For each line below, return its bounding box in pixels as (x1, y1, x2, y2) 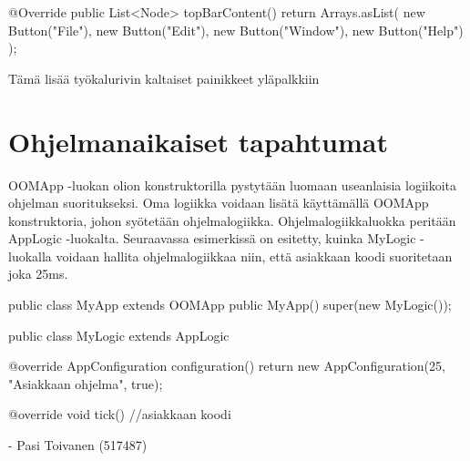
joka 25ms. (8, 264, 68, 283)
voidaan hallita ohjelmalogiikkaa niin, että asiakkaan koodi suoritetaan (56, 246, 453, 265)
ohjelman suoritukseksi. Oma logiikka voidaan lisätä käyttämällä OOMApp (8, 193, 429, 212)
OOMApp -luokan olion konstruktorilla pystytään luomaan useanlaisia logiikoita (8, 175, 457, 194)
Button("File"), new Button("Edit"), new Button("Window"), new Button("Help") (8, 20, 464, 39)
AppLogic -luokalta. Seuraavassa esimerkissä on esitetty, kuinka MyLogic (8, 229, 416, 248)
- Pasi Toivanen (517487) (8, 435, 148, 455)
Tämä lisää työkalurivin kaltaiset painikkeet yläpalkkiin (8, 68, 320, 87)
